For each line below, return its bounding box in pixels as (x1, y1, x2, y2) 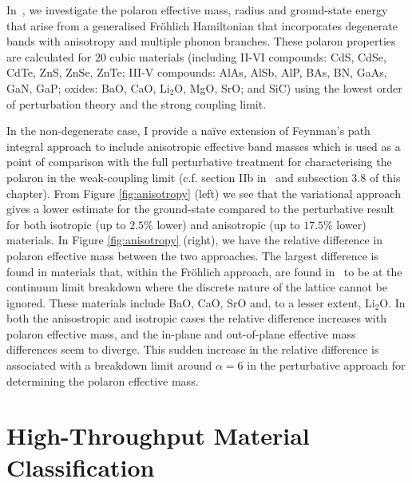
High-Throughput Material (6, 419, 310, 452)
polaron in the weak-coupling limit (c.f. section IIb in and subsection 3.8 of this (6, 168, 401, 185)
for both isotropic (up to (6, 216, 126, 232)
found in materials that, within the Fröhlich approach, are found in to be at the (6, 263, 402, 279)
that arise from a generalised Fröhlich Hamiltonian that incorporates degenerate (6, 17, 398, 34)
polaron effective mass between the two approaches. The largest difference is (6, 247, 378, 263)
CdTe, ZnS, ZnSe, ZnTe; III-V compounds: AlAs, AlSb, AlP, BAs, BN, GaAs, (6, 64, 387, 81)
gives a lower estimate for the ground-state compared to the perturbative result (6, 200, 394, 217)
